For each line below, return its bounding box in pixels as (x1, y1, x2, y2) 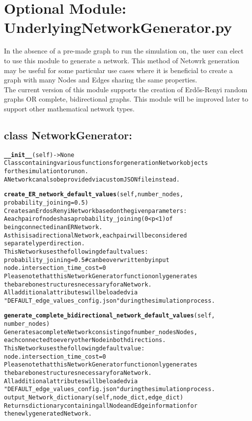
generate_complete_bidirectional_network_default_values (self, (4, 312, 215, 319)
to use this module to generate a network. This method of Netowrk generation (4, 55, 240, 65)
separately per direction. (4, 240, 85, 247)
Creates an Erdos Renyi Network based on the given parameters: (4, 207, 187, 214)
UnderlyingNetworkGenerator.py (4, 17, 232, 37)
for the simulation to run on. (4, 167, 88, 175)
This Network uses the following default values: (4, 248, 148, 255)
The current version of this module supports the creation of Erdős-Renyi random (4, 84, 248, 94)
